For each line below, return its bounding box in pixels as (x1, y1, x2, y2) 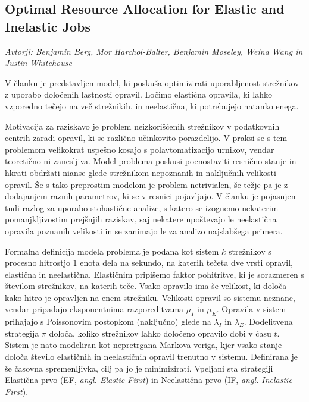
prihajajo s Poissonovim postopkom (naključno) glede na (5, 315, 211, 328)
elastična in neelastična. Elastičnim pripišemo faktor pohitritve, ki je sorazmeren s (5, 268, 304, 280)
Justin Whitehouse (5, 56, 72, 69)
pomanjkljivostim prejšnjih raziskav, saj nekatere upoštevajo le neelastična (5, 213, 277, 225)
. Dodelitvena (244, 315, 293, 328)
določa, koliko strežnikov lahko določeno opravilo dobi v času (49, 326, 271, 339)
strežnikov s (229, 244, 271, 257)
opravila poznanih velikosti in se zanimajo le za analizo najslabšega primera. (5, 224, 283, 237)
